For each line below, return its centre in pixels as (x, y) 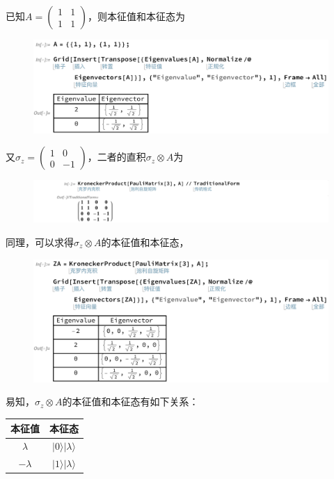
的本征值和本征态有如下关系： (130, 401)
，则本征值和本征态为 (136, 16)
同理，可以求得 (40, 242)
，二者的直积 (117, 157)
